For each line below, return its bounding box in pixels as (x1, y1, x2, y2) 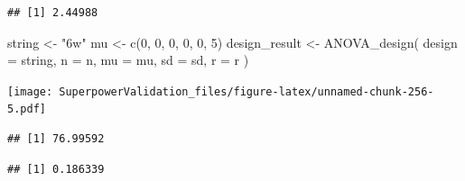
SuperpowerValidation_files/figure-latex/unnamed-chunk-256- (59, 85, 434, 98)
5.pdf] (7, 103, 46, 116)
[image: (7, 85, 53, 98)
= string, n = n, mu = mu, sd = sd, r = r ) (7, 50, 249, 69)
